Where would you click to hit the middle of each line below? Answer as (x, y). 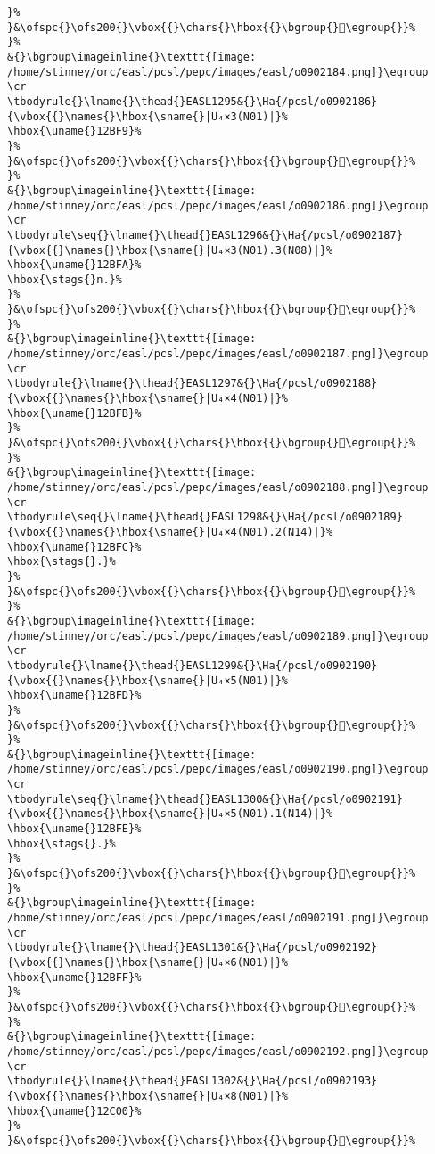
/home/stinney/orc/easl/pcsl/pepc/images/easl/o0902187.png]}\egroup (218, 354)
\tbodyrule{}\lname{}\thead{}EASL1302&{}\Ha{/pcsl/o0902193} (193, 1081)
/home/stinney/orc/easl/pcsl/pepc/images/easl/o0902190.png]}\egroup (218, 769)
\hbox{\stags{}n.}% (65, 279)
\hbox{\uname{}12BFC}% (74, 547)
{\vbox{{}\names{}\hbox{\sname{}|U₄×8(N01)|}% (148, 1096)
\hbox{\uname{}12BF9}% (74, 131)
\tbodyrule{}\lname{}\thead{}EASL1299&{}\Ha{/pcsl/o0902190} (193, 665)
